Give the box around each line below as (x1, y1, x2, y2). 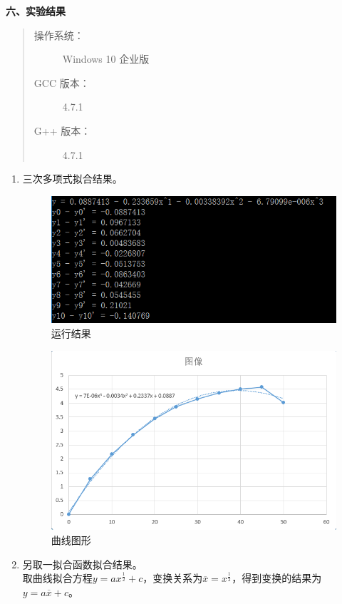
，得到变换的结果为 (232, 570, 322, 585)
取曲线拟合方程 (22, 570, 93, 585)
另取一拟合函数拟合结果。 (22, 556, 142, 571)
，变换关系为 (142, 570, 203, 585)
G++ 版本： (33, 123, 91, 138)
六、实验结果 (6, 4, 66, 18)
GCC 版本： (33, 75, 90, 90)
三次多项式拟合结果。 (22, 171, 123, 186)
